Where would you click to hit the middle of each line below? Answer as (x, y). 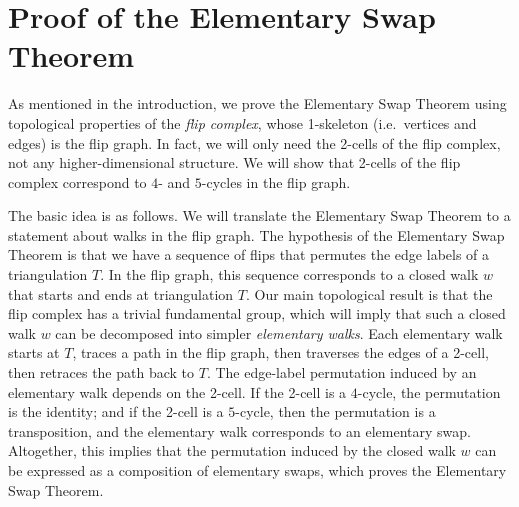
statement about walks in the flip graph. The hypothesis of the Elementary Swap (256, 234)
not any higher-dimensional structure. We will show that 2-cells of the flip (234, 162)
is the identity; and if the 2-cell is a (116, 411)
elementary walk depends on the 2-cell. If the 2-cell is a (177, 391)
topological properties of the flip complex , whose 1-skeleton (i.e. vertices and (242, 122)
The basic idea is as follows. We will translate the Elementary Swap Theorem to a (259, 215)
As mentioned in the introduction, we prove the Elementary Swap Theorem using (257, 103)
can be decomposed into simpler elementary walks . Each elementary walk (279, 332)
